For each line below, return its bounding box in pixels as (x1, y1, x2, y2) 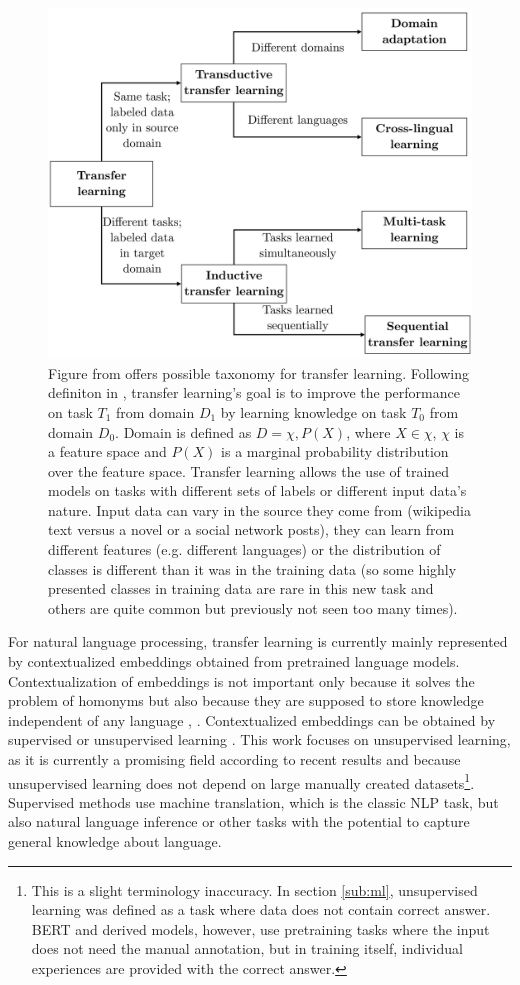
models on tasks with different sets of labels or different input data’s (48, 480, 467, 501)
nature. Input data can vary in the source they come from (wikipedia (48, 499, 471, 520)
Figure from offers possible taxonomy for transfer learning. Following (48, 362, 470, 383)
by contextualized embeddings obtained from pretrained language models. (8, 651, 460, 672)
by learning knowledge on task (220, 401, 407, 422)
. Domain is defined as (115, 421, 252, 442)
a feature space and (48, 441, 167, 462)
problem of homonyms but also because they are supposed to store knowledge (8, 690, 484, 711)
